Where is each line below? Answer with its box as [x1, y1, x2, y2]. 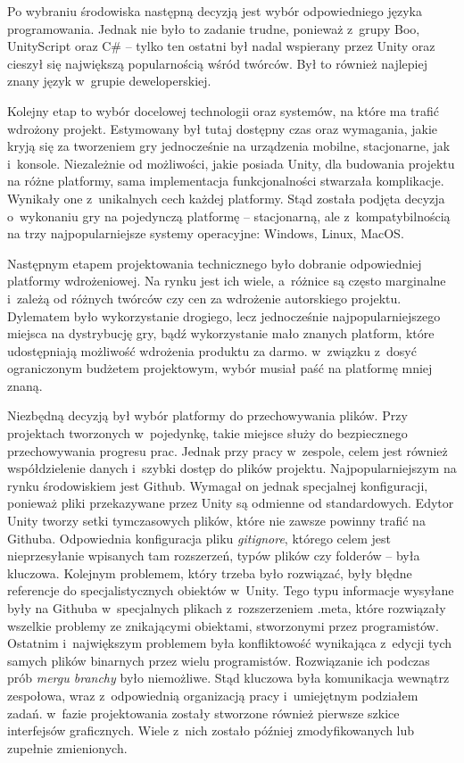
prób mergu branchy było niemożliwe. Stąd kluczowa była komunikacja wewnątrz [7, 668, 450, 687]
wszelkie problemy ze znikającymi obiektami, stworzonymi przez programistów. [7, 616, 439, 634]
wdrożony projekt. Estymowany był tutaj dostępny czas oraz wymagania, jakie [7, 119, 438, 137]
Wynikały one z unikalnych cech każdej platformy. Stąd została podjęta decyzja [7, 188, 445, 207]
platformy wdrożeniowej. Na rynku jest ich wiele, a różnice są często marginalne [7, 271, 446, 290]
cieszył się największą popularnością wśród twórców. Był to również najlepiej [7, 54, 427, 72]
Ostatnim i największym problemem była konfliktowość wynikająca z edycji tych [7, 634, 452, 652]
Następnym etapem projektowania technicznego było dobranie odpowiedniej [7, 253, 422, 272]
